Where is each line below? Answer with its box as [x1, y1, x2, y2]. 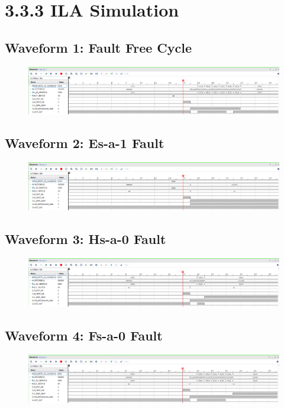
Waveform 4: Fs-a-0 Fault [5, 326, 163, 344]
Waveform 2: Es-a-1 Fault [5, 134, 164, 152]
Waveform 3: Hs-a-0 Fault [5, 230, 166, 248]
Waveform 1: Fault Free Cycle [5, 38, 192, 56]
